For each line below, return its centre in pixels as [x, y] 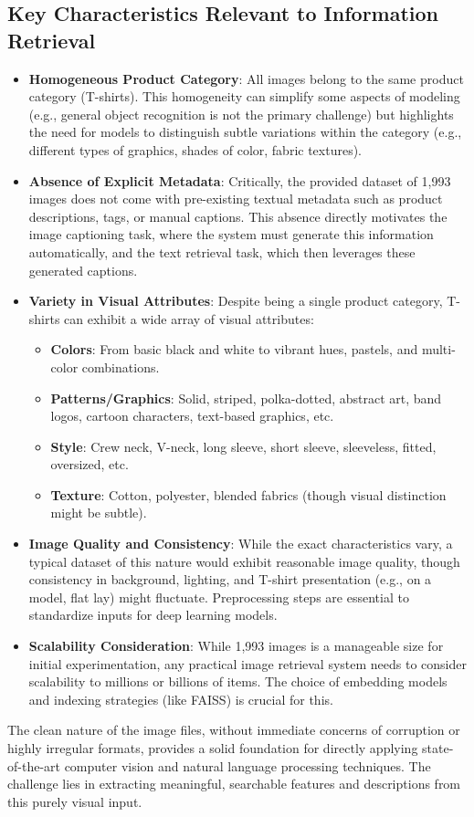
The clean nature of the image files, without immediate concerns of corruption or [234, 730]
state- [438, 748]
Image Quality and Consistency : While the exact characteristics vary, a [241, 544]
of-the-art [34, 765]
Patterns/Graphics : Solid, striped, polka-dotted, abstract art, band [246, 398]
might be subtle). [99, 513]
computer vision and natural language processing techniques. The [248, 765]
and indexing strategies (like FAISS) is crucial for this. [181, 699]
